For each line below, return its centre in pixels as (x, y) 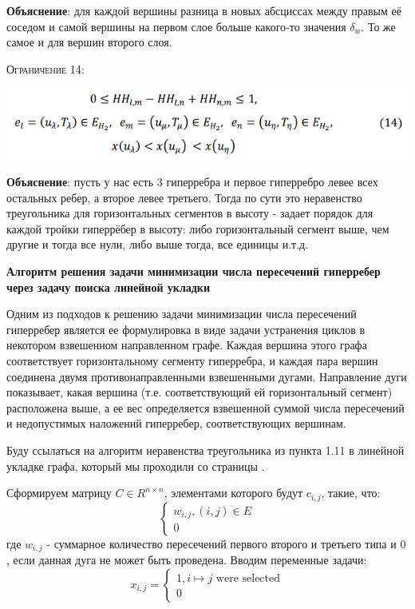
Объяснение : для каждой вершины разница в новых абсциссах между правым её (204, 10)
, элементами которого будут (233, 493)
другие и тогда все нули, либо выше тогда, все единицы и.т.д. (158, 244)
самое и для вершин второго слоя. (89, 42)
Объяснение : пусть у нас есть (80, 182)
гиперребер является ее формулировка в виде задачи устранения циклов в (186, 329)
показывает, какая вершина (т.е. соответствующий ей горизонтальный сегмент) (200, 392)
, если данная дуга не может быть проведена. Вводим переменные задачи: (187, 560)
